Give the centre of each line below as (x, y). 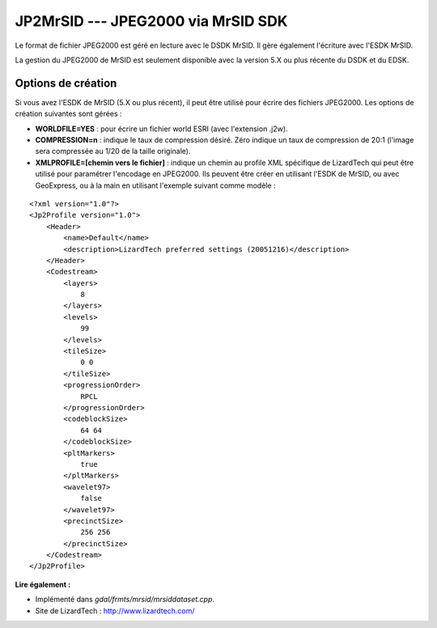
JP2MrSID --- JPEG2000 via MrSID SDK (151, 21)
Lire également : (43, 584)
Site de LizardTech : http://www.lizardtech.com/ (115, 610)
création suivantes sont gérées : (68, 114)
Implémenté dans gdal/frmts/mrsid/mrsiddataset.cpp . (125, 600)
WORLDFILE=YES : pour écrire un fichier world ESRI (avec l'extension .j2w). (161, 129)
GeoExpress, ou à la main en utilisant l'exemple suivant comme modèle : (155, 185)
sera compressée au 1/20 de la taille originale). (113, 151)
